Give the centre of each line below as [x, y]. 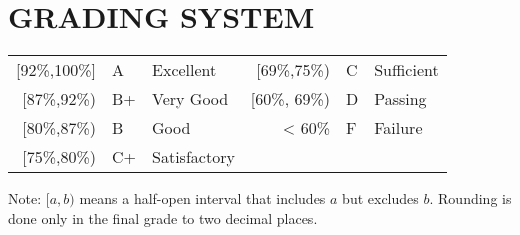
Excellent [184, 70]
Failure [398, 128]
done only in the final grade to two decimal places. [163, 217]
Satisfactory [193, 157]
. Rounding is [470, 198]
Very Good [190, 99]
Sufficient [406, 70]
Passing [400, 99]
